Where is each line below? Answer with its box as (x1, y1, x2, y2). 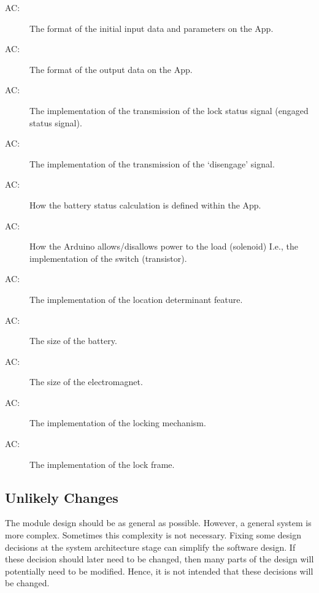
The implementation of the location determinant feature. (29, 293, 243, 305)
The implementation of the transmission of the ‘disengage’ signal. (29, 157, 275, 170)
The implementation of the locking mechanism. (29, 416, 206, 429)
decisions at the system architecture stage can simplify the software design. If (5, 540, 296, 553)
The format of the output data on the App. (29, 63, 193, 75)
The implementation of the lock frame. (29, 457, 175, 470)
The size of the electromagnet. (29, 375, 143, 388)
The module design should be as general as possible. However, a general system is (5, 516, 312, 529)
